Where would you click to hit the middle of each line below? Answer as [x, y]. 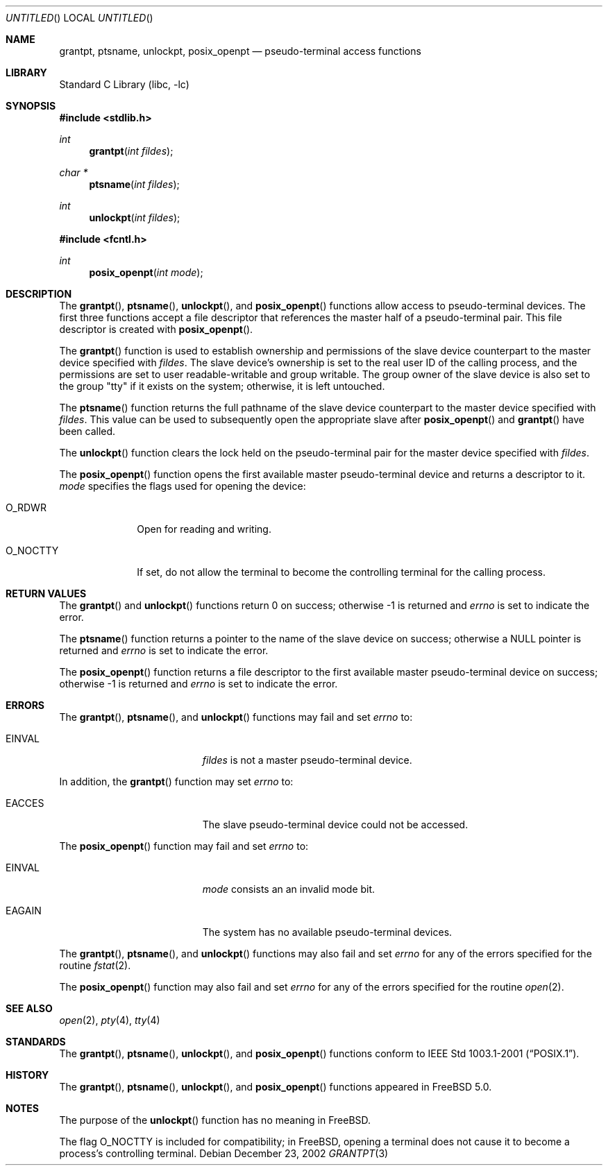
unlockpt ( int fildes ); [135, 217]
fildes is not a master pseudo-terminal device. [307, 760]
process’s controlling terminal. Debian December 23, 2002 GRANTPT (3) [224, 1153]
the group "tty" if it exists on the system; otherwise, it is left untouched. [222, 386]
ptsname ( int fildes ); [134, 184]
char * [74, 172]
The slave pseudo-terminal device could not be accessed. [335, 824]
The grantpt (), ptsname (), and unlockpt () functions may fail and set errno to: [236, 717]
